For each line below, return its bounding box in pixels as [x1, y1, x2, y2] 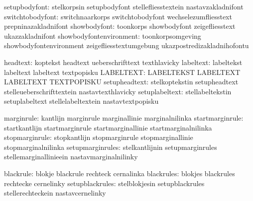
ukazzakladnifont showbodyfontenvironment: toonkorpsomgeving [4, 30, 201, 41]
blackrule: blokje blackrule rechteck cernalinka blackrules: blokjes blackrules [4, 168, 235, 178]
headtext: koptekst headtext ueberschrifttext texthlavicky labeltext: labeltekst [4, 57, 243, 67]
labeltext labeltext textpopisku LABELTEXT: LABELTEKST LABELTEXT [4, 67, 241, 77]
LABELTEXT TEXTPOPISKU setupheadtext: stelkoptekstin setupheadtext [4, 76, 239, 87]
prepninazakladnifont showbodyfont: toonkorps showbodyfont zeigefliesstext [4, 21, 236, 31]
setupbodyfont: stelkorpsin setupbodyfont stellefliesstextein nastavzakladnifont [4, 1, 244, 11]
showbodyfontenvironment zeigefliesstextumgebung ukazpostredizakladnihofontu [4, 40, 249, 51]
